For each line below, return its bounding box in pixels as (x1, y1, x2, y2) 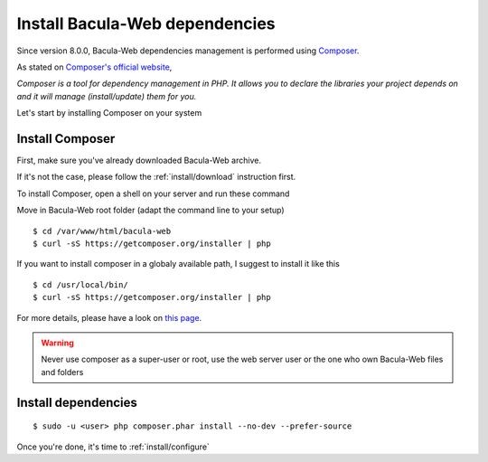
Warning (41, 337, 74, 348)
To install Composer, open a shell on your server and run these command (16, 188, 290, 199)
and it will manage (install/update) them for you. (16, 90, 197, 101)
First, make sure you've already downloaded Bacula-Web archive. (16, 155, 262, 166)
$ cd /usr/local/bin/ (33, 279, 128, 289)
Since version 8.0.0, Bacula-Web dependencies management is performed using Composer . (16, 45, 360, 56)
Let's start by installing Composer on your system (16, 108, 202, 118)
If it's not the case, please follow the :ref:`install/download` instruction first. (16, 172, 296, 183)
